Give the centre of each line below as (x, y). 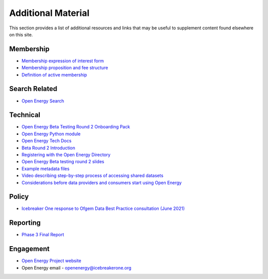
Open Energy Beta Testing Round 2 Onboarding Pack (76, 127)
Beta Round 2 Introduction (48, 148)
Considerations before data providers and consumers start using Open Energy (102, 183)
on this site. (21, 34)
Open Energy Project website (51, 261)
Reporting (25, 223)
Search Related (33, 89)
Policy (19, 197)
